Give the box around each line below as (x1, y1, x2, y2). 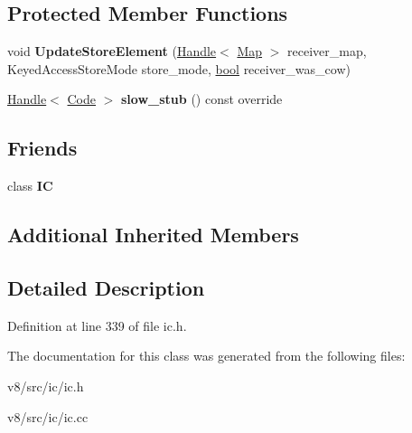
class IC (7, 176, 53, 195)
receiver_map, (287, 42, 367, 61)
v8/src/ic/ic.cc (7, 407, 89, 426)
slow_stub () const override (121, 89, 283, 108)
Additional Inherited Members (7, 221, 299, 249)
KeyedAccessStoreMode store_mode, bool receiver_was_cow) (7, 59, 351, 78)
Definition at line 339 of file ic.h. (7, 315, 187, 334)
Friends (7, 134, 78, 162)
